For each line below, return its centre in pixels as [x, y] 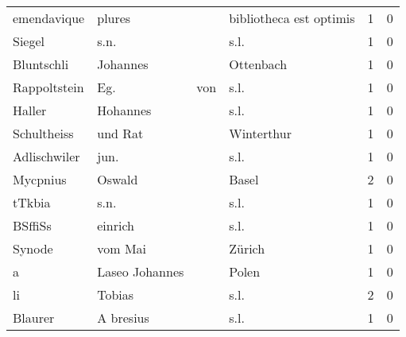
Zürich [247, 248]
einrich [116, 225]
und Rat [120, 133]
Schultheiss [43, 133]
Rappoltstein [48, 87]
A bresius [123, 318]
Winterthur [260, 133]
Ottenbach [258, 64]
